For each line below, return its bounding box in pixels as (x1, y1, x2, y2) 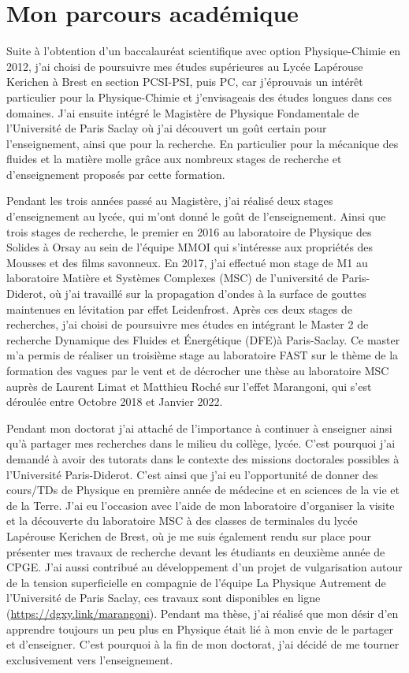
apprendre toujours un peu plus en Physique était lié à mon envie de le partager (6, 620, 394, 637)
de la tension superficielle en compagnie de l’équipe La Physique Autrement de (6, 574, 386, 590)
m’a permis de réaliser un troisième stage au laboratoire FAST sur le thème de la (6, 347, 399, 363)
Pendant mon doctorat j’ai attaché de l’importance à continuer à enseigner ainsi (6, 419, 392, 436)
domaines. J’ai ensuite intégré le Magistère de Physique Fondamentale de (6, 104, 359, 121)
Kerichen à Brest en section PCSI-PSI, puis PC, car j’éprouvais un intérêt (6, 73, 363, 90)
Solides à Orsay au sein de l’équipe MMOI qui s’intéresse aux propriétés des (6, 239, 374, 255)
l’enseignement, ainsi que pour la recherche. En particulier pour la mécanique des (6, 135, 399, 151)
